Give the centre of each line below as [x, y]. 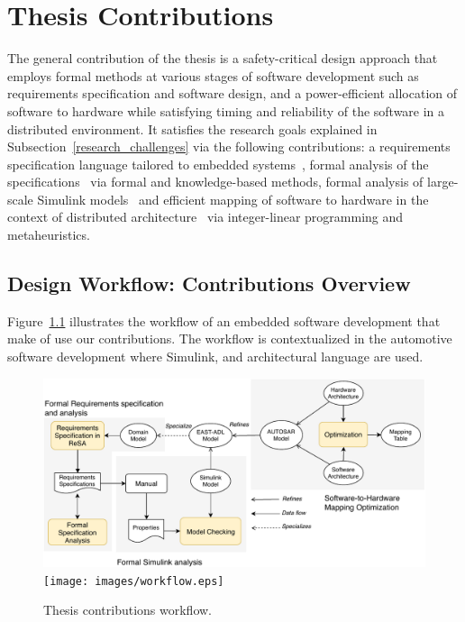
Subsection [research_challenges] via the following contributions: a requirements [229, 146]
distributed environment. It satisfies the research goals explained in [192, 128]
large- [443, 182]
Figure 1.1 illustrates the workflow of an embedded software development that [224, 320]
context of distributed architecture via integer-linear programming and [205, 217]
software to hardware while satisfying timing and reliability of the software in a [226, 110]
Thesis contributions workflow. [128, 610]
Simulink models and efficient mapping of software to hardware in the [233, 199]
